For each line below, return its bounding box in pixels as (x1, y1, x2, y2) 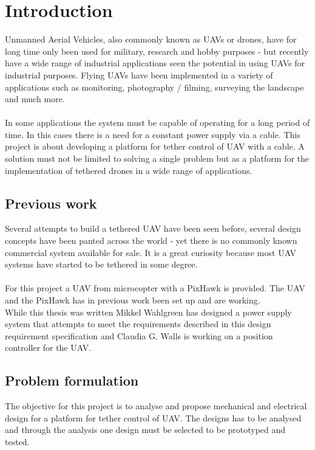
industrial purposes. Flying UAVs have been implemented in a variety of (5, 68, 273, 81)
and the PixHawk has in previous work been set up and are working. (5, 294, 260, 306)
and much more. (5, 92, 65, 105)
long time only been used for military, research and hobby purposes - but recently (5, 44, 309, 57)
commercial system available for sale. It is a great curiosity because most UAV (5, 246, 297, 258)
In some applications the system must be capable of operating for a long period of (5, 116, 310, 129)
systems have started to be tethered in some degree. (5, 258, 198, 271)
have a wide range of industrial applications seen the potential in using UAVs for (5, 57, 305, 69)
